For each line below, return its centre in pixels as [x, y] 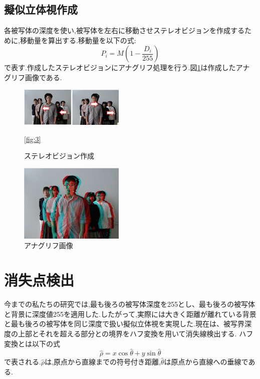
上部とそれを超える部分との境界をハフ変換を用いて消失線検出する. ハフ [136, 333]
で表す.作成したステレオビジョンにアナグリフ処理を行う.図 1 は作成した [120, 67]
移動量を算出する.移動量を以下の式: [78, 40]
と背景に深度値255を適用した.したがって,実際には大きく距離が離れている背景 [130, 314]
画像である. [43, 77]
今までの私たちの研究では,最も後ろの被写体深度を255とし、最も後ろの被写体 [129, 304]
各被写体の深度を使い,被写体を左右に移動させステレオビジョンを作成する [124, 30]
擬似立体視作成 [41, 9]
